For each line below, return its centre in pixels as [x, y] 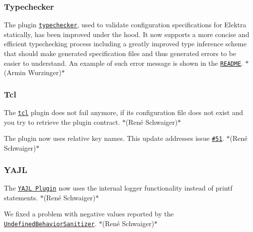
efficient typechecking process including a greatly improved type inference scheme [125, 44]
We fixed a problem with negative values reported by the [89, 214]
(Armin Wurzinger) [33, 72]
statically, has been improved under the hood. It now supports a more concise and [127, 34]
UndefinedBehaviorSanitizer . [50, 223]
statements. [21, 197]
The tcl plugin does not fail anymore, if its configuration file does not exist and [124, 112]
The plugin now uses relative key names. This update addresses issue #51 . [114, 138]
